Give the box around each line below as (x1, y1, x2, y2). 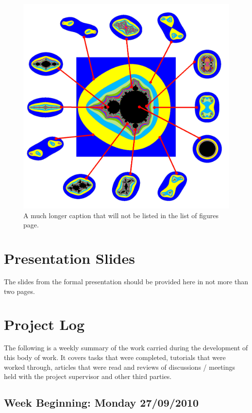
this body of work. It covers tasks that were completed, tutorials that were (4, 352, 226, 362)
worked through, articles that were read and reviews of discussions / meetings (4, 361, 235, 372)
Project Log (4, 314, 84, 334)
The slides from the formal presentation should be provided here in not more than (4, 276, 249, 286)
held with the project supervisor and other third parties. (4, 371, 172, 381)
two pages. (4, 286, 35, 296)
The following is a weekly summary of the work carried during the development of (4, 343, 248, 353)
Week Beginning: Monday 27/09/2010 (4, 395, 199, 410)
